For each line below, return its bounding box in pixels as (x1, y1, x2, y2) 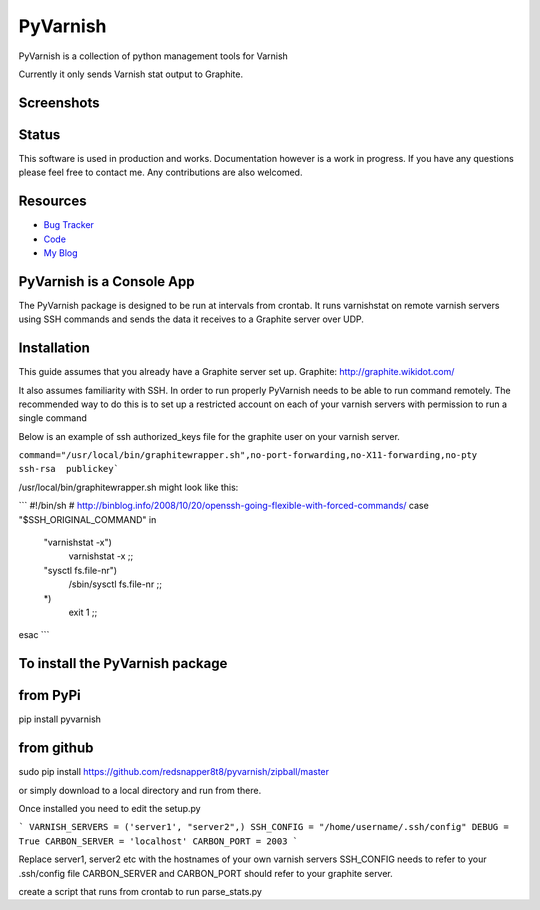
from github (18, 740, 94, 757)
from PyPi (18, 687, 82, 704)
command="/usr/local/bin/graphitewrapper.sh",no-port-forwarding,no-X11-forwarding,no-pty (18, 450, 478, 461)
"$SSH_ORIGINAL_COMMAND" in (18, 513, 157, 525)
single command (18, 412, 87, 424)
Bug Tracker (43, 219, 95, 231)
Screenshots (18, 94, 100, 111)
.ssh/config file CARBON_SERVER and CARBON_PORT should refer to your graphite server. (18, 867, 394, 879)
